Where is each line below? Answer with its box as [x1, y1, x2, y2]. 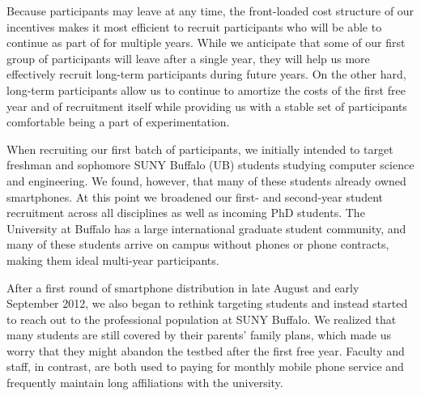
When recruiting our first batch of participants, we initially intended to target [6, 140, 393, 157]
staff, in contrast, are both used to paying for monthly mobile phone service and [6, 358, 404, 375]
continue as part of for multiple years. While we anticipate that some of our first [6, 34, 406, 51]
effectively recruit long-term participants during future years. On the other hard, [6, 66, 406, 83]
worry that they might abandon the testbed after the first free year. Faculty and [6, 342, 405, 359]
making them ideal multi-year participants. [6, 251, 219, 268]
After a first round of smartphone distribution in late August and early [6, 279, 359, 296]
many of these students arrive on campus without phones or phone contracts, [6, 236, 389, 253]
